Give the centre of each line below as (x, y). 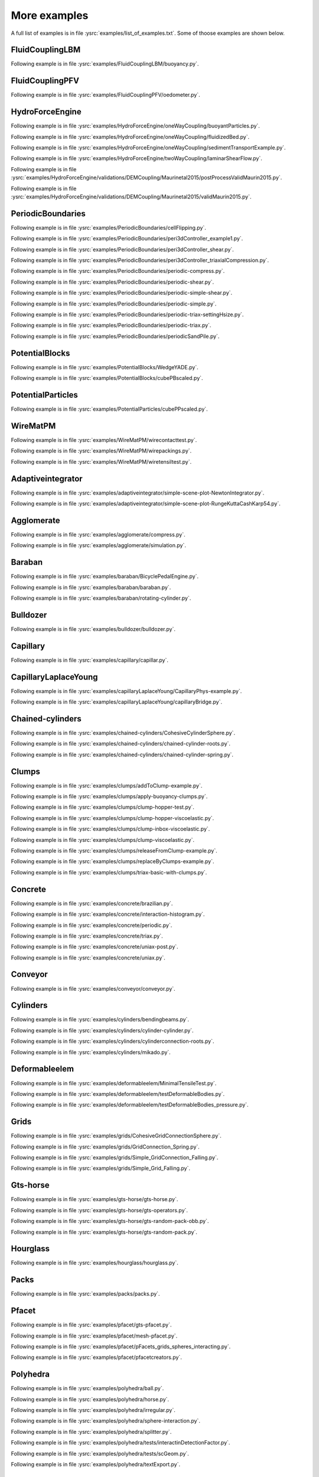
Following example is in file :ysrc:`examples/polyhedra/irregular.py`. (93, 1410)
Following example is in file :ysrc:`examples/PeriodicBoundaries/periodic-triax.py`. (111, 326)
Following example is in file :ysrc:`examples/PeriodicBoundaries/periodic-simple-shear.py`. (122, 293)
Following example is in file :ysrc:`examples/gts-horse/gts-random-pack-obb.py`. (110, 1221)
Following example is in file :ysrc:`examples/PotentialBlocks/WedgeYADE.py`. (105, 367)
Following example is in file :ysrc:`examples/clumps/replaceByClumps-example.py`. (113, 861)
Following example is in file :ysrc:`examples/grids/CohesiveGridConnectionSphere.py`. (116, 1136)
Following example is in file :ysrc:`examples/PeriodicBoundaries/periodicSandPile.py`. (115, 336)
